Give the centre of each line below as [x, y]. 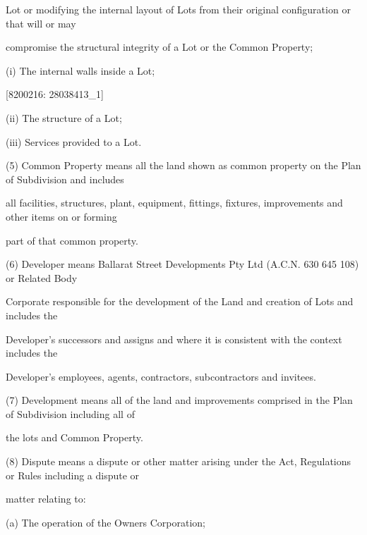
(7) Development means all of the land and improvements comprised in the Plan [179, 400]
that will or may [41, 23]
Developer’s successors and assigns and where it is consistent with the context [174, 339]
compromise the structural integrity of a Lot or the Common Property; [160, 47]
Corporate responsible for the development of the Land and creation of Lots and [180, 301]
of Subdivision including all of [70, 413]
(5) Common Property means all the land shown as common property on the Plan [183, 165]
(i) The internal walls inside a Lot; [80, 70]
